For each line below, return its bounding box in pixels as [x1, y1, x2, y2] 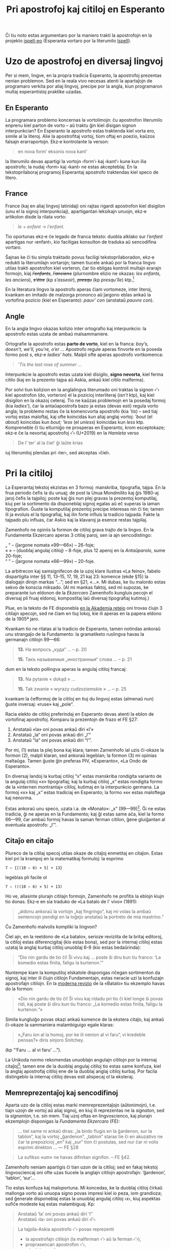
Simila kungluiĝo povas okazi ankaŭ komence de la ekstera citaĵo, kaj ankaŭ [5, 1016, 164, 1022]
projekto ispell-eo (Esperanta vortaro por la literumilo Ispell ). [5, 38, 131, 44]
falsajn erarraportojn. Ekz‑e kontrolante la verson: [5, 139, 109, 145]
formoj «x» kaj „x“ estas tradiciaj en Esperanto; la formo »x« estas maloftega [5, 790, 165, 796]
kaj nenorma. [5, 795, 33, 801]
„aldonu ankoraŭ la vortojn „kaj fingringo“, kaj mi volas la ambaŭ [17, 908, 151, 914]
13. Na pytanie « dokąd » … [17, 676, 75, 682]
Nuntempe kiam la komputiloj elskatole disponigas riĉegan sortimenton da [5, 969, 160, 975]
